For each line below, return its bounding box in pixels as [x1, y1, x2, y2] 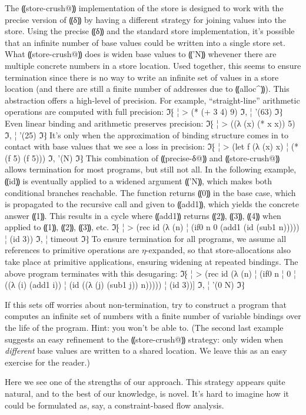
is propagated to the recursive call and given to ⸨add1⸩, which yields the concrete [5, 198, 299, 210]
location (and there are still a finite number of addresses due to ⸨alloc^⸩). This [5, 82, 290, 95]
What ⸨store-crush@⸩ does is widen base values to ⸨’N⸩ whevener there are [5, 48, 277, 60]
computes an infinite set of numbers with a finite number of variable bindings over [5, 310, 301, 322]
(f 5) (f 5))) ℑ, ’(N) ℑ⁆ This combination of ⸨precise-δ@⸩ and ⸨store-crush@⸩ [5, 151, 280, 164]
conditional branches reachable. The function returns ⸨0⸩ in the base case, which [5, 186, 296, 198]
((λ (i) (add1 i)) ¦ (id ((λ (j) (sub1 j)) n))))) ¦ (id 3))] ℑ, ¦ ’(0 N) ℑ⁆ [5, 278, 245, 291]
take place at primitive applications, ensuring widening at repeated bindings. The [5, 255, 298, 268]
